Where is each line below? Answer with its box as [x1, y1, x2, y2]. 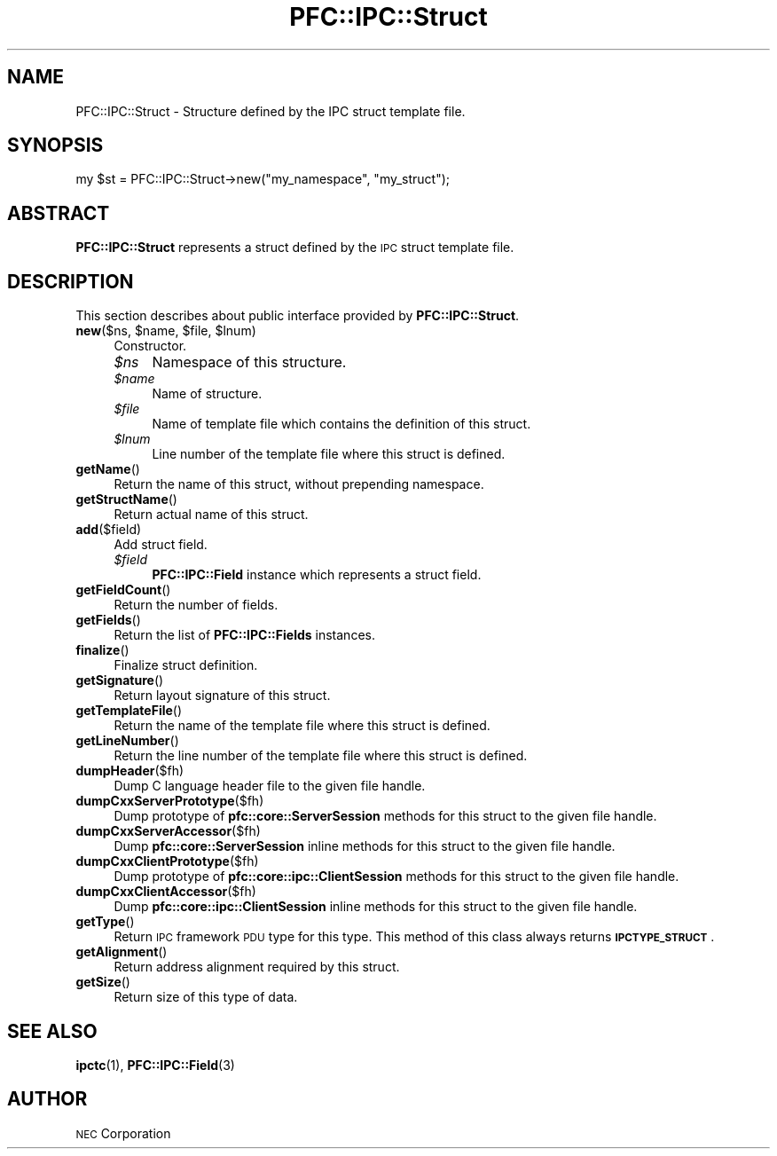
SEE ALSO [7, 1019, 98, 1042]
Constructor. [114, 338, 187, 354]
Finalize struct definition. [114, 657, 258, 673]
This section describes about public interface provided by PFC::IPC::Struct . [75, 308, 520, 324]
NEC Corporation [75, 1125, 171, 1141]
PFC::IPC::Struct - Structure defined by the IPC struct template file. [75, 103, 466, 119]
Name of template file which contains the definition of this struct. [152, 416, 531, 432]
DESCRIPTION [7, 270, 134, 293]
